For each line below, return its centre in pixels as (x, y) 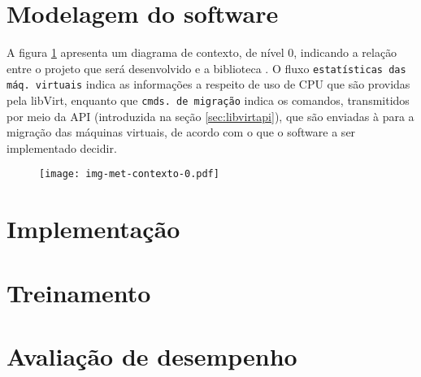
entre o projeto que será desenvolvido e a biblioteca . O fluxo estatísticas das (206, 68)
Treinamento (79, 292)
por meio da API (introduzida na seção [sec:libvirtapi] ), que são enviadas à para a (210, 116)
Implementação (93, 229)
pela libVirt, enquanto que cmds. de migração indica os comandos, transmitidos (208, 100)
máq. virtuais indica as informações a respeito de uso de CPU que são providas (208, 84)
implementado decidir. (62, 147)
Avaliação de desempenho (152, 356)
